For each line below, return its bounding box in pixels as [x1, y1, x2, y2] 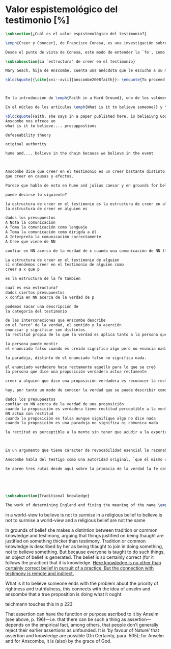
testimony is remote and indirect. [5, 570, 74, 577]
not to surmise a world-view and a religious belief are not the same [5, 517, 146, 523]
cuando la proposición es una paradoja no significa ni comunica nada [5, 421, 158, 426]
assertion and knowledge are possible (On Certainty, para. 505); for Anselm [5, 632, 164, 638]
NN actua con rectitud [5, 411, 53, 416]
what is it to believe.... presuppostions [5, 123, 97, 128]
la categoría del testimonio [5, 308, 67, 314]
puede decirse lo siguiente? [5, 192, 67, 197]
